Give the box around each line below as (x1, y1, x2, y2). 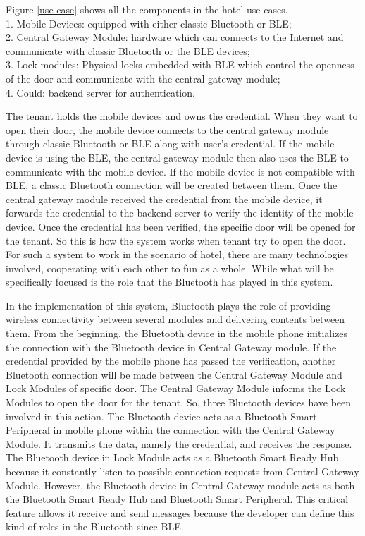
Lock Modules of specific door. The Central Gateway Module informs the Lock (6, 381, 346, 396)
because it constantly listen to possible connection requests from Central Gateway (6, 464, 359, 478)
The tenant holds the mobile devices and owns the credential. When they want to (6, 109, 358, 123)
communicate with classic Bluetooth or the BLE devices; (6, 43, 250, 58)
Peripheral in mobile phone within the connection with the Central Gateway (6, 422, 335, 437)
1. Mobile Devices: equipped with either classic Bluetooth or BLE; (6, 16, 292, 30)
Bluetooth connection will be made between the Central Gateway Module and (6, 367, 342, 382)
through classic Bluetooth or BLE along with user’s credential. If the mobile (6, 136, 335, 151)
